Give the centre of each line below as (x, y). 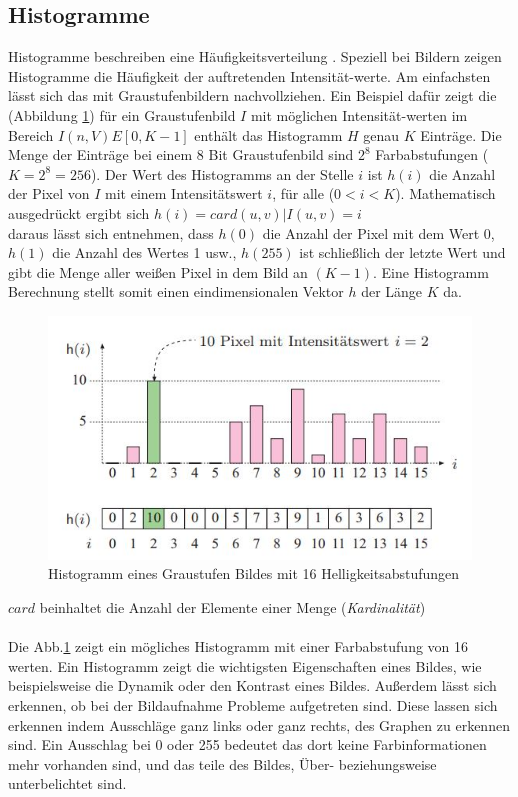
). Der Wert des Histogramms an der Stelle (222, 173)
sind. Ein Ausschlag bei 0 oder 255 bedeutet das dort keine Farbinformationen (247, 744)
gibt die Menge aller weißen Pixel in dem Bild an (158, 271)
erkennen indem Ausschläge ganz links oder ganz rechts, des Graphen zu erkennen (259, 724)
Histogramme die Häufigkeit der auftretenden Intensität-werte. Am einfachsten (249, 75)
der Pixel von (49, 193)
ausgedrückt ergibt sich (79, 212)
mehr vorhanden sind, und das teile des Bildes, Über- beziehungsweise (222, 763)
